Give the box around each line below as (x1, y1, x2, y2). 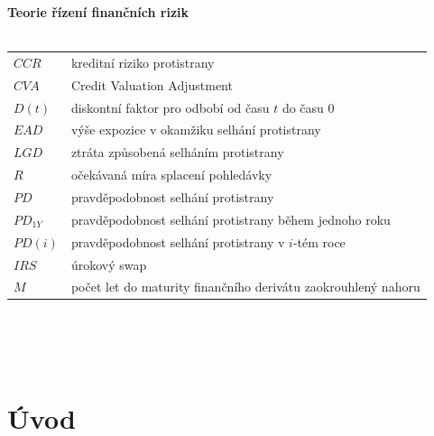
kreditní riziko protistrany (70, 52, 215, 71)
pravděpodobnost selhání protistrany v (70, 232, 285, 251)
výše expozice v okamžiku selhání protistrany (70, 120, 321, 139)
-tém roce (292, 232, 346, 251)
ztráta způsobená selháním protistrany (70, 143, 284, 162)
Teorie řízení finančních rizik (7, 3, 189, 21)
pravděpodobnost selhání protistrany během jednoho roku (70, 209, 391, 228)
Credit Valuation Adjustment (70, 75, 233, 94)
